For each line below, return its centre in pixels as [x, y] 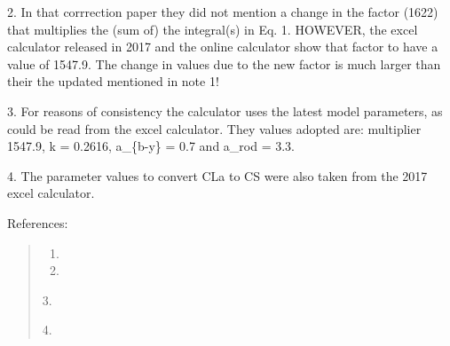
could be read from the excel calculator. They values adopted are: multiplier [214, 128]
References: [38, 222]
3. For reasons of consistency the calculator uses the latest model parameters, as [225, 110]
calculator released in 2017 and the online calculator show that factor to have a [223, 47]
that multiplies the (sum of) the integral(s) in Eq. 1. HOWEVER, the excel [213, 29]
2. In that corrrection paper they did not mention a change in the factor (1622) [223, 12]
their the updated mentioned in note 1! [113, 81]
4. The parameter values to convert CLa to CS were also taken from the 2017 [217, 175]
